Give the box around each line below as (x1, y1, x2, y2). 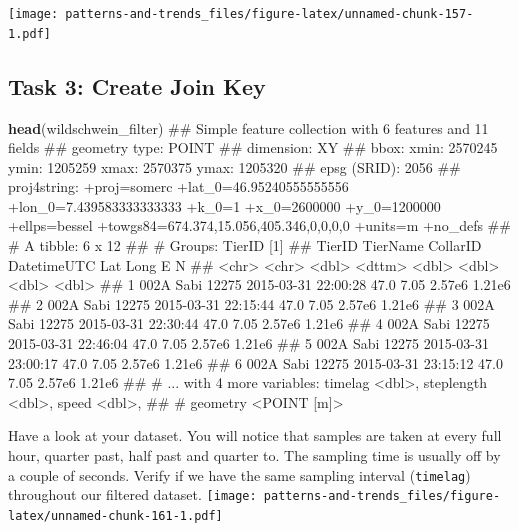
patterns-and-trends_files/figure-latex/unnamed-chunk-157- (65, 7, 474, 21)
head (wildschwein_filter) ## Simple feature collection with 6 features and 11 (8, 117, 489, 138)
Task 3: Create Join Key (8, 70, 266, 101)
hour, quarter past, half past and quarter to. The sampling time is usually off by (8, 445, 501, 466)
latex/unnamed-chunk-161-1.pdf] (8, 508, 223, 523)
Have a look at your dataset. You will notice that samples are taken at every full (8, 425, 502, 446)
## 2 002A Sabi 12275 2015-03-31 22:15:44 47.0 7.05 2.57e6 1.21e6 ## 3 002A (8, 293, 495, 314)
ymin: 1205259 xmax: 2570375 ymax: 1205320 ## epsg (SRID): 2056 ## (8, 156, 461, 177)
